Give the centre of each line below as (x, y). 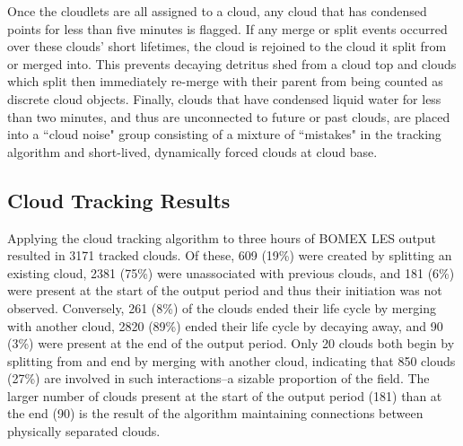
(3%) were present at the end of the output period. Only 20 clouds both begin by (231, 343)
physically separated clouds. (84, 431)
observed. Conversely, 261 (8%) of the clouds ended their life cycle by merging (222, 307)
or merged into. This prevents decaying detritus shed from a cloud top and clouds (232, 63)
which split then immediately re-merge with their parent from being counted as (225, 81)
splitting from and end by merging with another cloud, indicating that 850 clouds (231, 360)
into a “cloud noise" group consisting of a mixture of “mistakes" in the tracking (224, 134)
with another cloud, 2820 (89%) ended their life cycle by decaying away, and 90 (225, 325)
